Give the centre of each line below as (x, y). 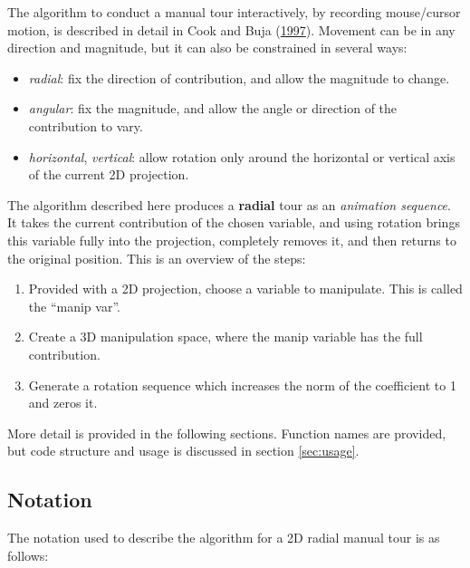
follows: (28, 555)
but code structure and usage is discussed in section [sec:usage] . (183, 451)
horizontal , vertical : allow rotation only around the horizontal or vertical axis (242, 156)
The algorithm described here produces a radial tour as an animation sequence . (229, 204)
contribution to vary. (86, 125)
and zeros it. (63, 403)
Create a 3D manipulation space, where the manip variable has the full (225, 337)
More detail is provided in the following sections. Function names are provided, (227, 433)
